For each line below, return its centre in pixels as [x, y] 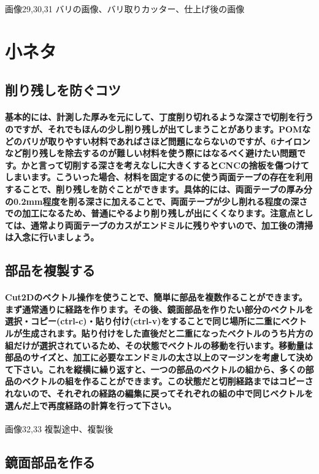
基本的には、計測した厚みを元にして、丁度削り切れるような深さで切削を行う [159, 117]
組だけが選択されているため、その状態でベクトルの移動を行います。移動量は [159, 345]
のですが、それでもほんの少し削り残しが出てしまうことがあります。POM [154, 128]
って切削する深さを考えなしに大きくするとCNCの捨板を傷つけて [178, 165]
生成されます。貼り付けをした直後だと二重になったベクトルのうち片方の [167, 333]
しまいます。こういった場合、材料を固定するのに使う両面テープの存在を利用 [159, 177]
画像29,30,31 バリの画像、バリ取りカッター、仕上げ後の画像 [125, 9]
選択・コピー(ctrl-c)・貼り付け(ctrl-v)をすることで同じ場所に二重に [143, 321]
